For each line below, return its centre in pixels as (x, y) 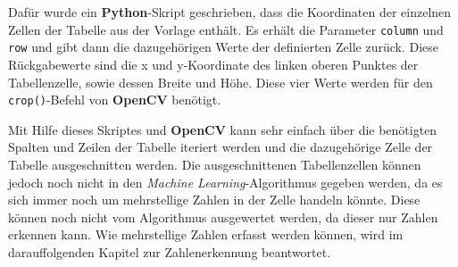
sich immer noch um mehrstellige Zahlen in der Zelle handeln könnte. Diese (214, 200)
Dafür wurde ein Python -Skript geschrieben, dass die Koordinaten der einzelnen (230, 12)
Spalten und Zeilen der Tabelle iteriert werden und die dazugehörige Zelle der (221, 147)
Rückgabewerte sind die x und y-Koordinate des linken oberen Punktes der (213, 64)
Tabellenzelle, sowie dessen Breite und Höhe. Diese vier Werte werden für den (221, 82)
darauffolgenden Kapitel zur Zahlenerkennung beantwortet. (170, 251)
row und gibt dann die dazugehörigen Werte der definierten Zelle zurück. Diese (224, 47)
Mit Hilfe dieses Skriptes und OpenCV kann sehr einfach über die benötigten (223, 129)
